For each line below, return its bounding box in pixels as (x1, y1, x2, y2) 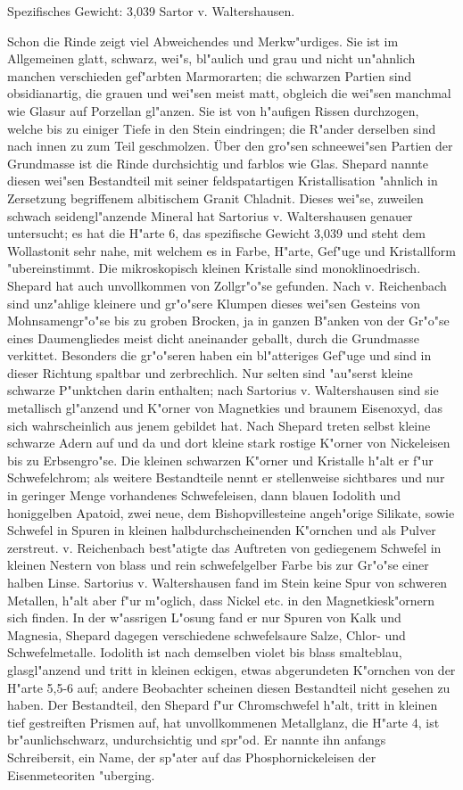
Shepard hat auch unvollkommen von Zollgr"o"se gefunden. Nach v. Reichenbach (7, 276, 447, 294)
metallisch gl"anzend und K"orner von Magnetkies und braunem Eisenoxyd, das (7, 399, 442, 417)
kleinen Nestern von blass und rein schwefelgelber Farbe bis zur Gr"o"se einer (7, 555, 429, 574)
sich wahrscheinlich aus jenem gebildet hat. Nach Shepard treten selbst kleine (7, 416, 431, 434)
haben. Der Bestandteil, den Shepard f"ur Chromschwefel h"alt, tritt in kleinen (7, 695, 438, 714)
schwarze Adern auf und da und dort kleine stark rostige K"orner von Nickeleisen (7, 433, 451, 452)
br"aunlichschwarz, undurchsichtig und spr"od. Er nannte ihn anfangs (7, 730, 386, 749)
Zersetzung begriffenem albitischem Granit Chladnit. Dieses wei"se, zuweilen (7, 188, 424, 207)
